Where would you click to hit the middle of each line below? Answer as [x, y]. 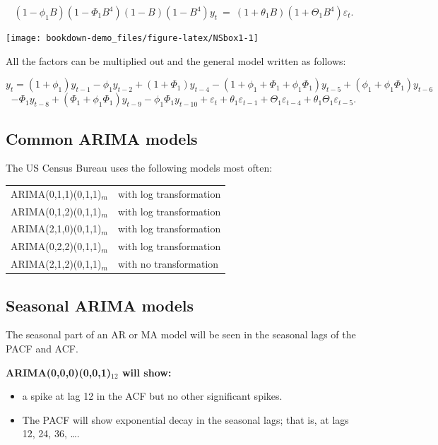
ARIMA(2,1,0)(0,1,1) [56, 229]
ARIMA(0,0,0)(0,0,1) [59, 372]
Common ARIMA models [102, 138]
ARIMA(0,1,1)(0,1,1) [56, 193]
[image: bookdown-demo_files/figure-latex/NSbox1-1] [132, 38]
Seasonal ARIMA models [100, 305]
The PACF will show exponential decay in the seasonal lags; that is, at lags [185, 419]
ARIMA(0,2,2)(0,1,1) [56, 246]
